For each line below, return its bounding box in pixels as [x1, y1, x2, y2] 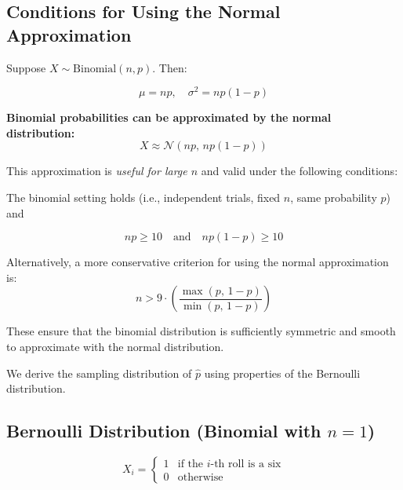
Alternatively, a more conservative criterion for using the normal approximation [6, 254, 389, 270]
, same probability [290, 189, 377, 206]
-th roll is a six [210, 459, 281, 470]
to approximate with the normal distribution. [6, 338, 224, 355]
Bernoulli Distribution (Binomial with [6, 419, 321, 443]
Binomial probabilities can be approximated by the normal [6, 109, 332, 126]
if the [177, 459, 204, 470]
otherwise [177, 471, 223, 483]
